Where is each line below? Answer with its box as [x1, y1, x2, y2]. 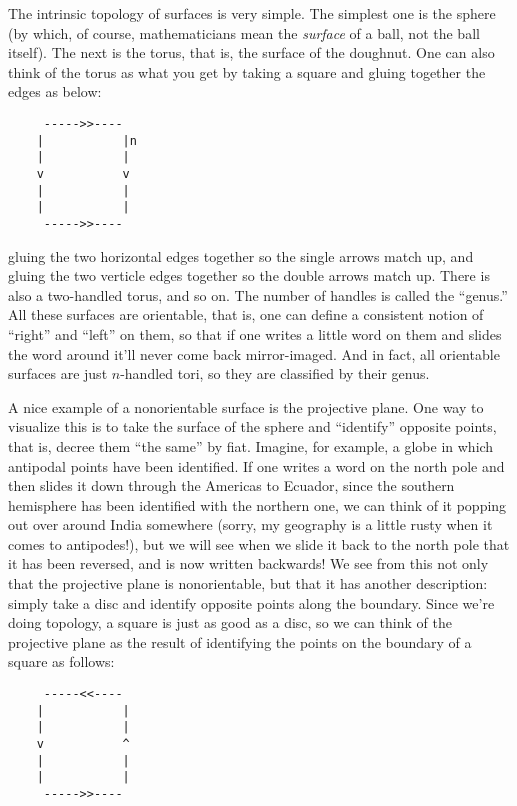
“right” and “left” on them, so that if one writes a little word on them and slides [8, 323, 502, 344]
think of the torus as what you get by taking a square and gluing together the [8, 61, 486, 82]
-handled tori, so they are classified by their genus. [120, 363, 430, 384]
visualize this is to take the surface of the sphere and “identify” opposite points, [8, 416, 497, 437]
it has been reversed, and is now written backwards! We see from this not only [8, 553, 489, 574]
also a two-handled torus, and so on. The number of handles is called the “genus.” [8, 284, 508, 305]
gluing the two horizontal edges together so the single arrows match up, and [8, 245, 474, 266]
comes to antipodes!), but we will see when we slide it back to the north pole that [8, 533, 510, 554]
